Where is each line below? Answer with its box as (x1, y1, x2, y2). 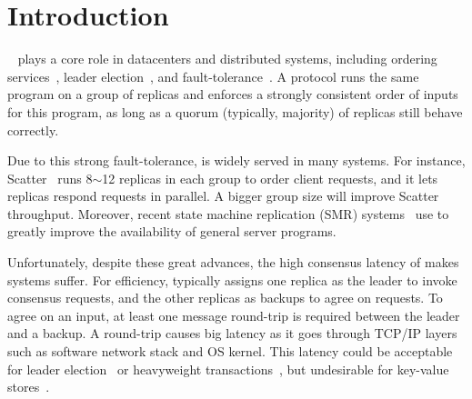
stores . (7, 377, 50, 396)
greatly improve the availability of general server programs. (7, 222, 336, 241)
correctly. (7, 120, 59, 139)
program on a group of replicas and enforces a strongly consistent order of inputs (7, 85, 458, 104)
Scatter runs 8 (7, 168, 93, 187)
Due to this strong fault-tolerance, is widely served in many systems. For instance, (7, 151, 466, 170)
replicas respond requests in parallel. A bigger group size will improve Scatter (7, 186, 439, 205)
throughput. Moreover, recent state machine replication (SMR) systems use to (7, 204, 449, 223)
